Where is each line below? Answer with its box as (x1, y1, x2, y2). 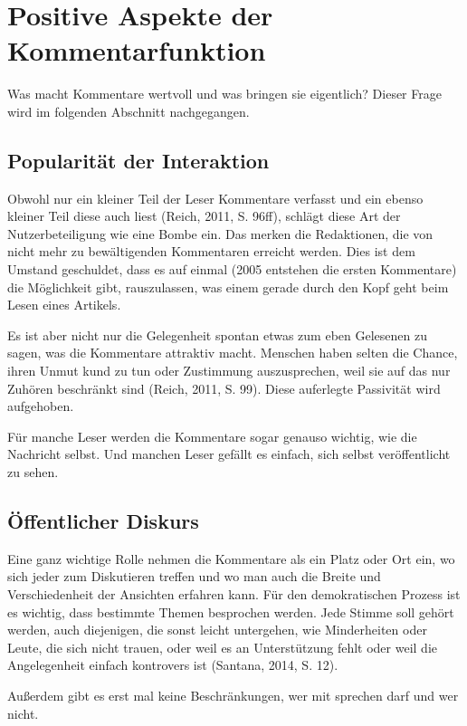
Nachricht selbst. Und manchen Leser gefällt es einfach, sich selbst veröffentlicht (7, 444, 451, 463)
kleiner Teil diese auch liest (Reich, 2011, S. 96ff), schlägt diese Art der (7, 206, 401, 225)
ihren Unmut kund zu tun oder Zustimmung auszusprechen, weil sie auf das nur (7, 361, 451, 380)
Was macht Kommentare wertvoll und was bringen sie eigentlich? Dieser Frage (7, 84, 442, 103)
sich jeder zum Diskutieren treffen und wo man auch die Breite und (7, 567, 381, 586)
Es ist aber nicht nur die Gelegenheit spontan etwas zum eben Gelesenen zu (7, 325, 427, 344)
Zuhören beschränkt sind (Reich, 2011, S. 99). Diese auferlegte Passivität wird (7, 378, 441, 397)
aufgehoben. (7, 396, 74, 416)
